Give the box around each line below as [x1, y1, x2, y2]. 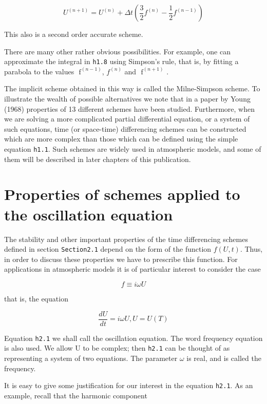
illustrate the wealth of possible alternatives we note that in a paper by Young [4, 93, 251, 104]
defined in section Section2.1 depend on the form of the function [4, 244, 212, 254]
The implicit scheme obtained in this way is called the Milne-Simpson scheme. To [4, 83, 260, 94]
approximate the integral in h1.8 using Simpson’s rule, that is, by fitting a [4, 56, 239, 67]
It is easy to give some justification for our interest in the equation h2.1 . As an [4, 380, 253, 391]
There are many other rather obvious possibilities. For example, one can [4, 46, 231, 56]
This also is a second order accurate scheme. [4, 29, 143, 39]
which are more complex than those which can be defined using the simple [4, 133, 238, 144]
